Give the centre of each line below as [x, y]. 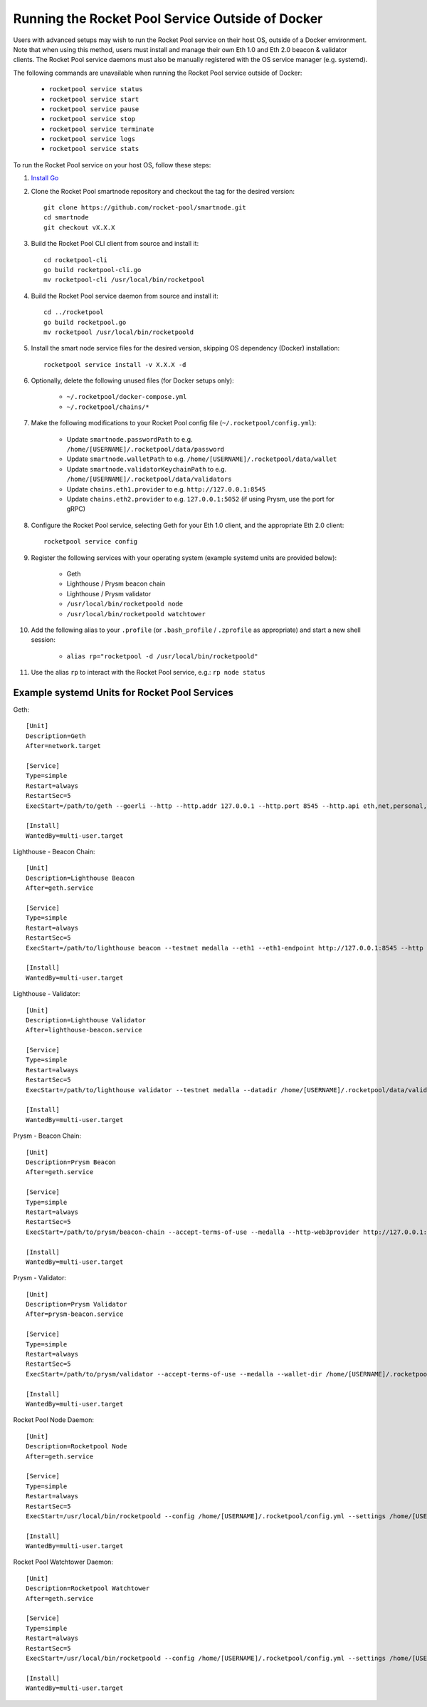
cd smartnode [66, 218]
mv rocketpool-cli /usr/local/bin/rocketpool [125, 280]
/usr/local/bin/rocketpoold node [125, 604]
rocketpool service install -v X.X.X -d [115, 364]
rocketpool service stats [94, 149]
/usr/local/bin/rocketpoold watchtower [136, 614]
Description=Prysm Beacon [71, 1162]
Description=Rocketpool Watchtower [88, 1588]
